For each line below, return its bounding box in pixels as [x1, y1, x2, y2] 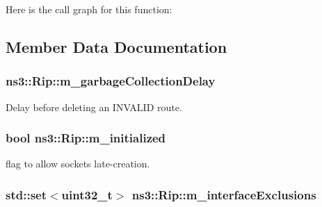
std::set [6, 185, 47, 203]
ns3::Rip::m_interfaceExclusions [131, 185, 316, 203]
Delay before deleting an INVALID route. [6, 99, 182, 114]
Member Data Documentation [6, 35, 227, 57]
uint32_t [61, 185, 113, 203]
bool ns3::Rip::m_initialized [6, 129, 166, 147]
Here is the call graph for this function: [6, 2, 172, 16]
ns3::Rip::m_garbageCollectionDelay [6, 72, 216, 90]
